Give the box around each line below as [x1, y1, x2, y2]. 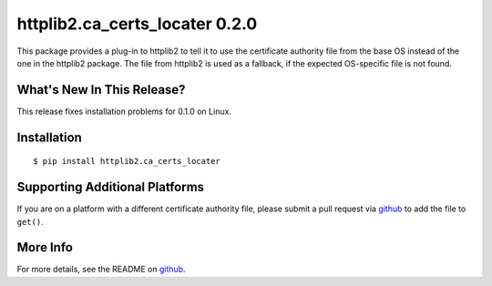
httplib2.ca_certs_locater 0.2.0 [16, 14, 258, 34]
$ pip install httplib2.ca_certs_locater [33, 156, 220, 167]
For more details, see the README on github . [16, 264, 186, 275]
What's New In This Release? [16, 82, 186, 97]
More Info [16, 240, 73, 255]
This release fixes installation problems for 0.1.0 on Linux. [16, 106, 232, 117]
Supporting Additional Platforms [16, 179, 205, 195]
